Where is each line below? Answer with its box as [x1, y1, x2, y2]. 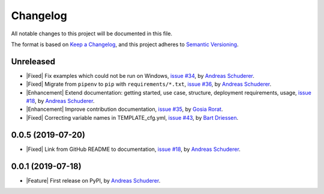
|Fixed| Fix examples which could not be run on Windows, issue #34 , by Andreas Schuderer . [26, 72, 255, 79]
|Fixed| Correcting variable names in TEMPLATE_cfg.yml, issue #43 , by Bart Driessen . [26, 114, 239, 121]
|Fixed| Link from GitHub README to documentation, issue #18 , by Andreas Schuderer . [26, 145, 241, 153]
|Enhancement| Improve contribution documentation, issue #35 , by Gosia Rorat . [26, 105, 223, 113]
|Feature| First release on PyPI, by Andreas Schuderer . [26, 177, 161, 184]
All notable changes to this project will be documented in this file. [11, 30, 173, 37]
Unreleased [11, 56, 56, 66]
